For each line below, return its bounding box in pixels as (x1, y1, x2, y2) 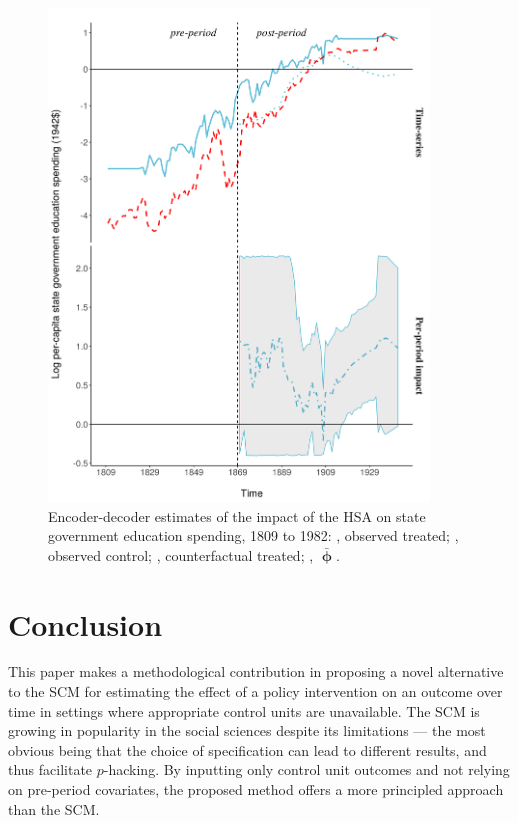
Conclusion (8, 603, 163, 644)
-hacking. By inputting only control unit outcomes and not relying (103, 759, 510, 780)
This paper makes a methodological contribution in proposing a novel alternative (8, 661, 504, 682)
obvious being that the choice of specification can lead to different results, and (8, 739, 487, 760)
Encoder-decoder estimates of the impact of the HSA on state (48, 505, 426, 526)
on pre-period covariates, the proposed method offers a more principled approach (8, 779, 504, 800)
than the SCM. (8, 798, 100, 819)
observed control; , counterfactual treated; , (48, 544, 314, 565)
